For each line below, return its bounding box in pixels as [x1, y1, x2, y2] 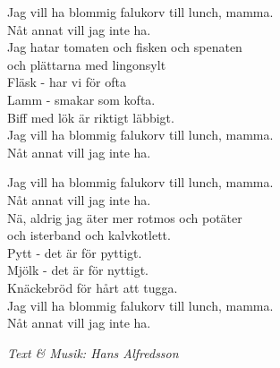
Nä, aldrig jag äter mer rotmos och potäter [7, 208, 242, 227]
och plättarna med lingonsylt [7, 55, 166, 73]
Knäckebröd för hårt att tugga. [7, 278, 178, 296]
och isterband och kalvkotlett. [7, 226, 171, 244]
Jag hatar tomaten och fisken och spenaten [7, 38, 242, 56]
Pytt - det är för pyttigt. [7, 243, 142, 261]
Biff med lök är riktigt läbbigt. [7, 107, 174, 126]
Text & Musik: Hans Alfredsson [7, 343, 179, 362]
